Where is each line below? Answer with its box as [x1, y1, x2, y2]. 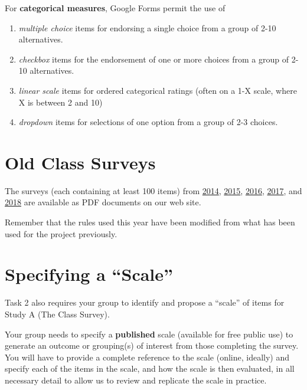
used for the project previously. [5, 227, 117, 240]
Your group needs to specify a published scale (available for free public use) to [5, 327, 293, 340]
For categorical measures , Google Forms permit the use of [5, 2, 226, 14]
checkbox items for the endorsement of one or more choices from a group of [18, 53, 289, 65]
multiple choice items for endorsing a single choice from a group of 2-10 [18, 21, 276, 34]
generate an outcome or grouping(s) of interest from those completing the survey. [5, 339, 299, 352]
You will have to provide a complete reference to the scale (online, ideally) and [5, 350, 290, 363]
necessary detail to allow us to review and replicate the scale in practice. [5, 373, 267, 386]
